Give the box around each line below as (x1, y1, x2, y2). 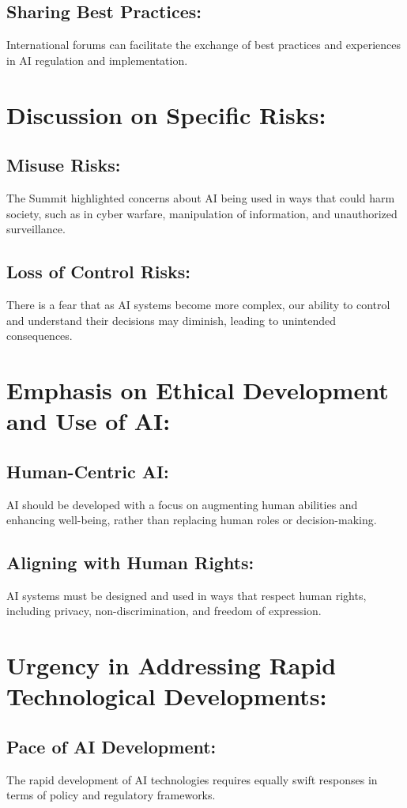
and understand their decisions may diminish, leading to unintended (6, 311, 336, 328)
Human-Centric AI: (6, 459, 169, 483)
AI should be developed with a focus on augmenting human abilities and (6, 496, 358, 512)
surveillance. (6, 221, 66, 237)
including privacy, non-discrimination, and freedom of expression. (6, 602, 322, 619)
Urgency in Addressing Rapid (6, 649, 337, 682)
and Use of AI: (6, 405, 171, 437)
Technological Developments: (6, 680, 327, 712)
